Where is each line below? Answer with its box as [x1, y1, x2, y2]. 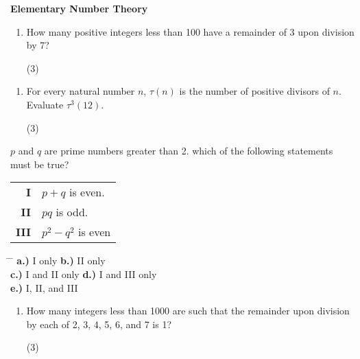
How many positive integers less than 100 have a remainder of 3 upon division [26, 24, 355, 38]
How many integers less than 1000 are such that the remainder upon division [26, 303, 350, 318]
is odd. [56, 204, 88, 220]
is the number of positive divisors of [179, 84, 330, 98]
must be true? [10, 157, 69, 171]
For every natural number [26, 84, 135, 98]
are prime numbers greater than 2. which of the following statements [44, 143, 333, 158]
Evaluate [26, 97, 64, 111]
